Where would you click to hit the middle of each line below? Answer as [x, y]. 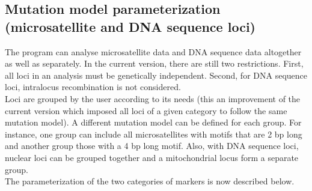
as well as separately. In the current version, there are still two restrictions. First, [154, 63]
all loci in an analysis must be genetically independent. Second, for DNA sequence [156, 75]
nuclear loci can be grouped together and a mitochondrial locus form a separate [152, 157]
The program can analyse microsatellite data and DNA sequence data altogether [153, 51]
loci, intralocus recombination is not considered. [93, 87]
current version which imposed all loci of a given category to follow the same [146, 110]
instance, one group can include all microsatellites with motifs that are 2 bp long [154, 134]
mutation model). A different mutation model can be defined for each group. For [153, 122]
